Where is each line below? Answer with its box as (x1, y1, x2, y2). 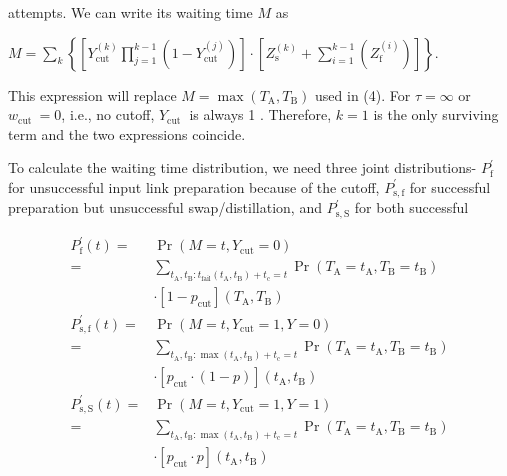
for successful (409, 176, 491, 197)
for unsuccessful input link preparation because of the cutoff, (8, 176, 380, 197)
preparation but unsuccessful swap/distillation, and (8, 197, 322, 218)
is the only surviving (373, 104, 499, 125)
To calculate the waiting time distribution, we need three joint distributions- (8, 157, 477, 178)
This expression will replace (8, 84, 177, 105)
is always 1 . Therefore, (189, 104, 332, 125)
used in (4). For (315, 84, 411, 105)
